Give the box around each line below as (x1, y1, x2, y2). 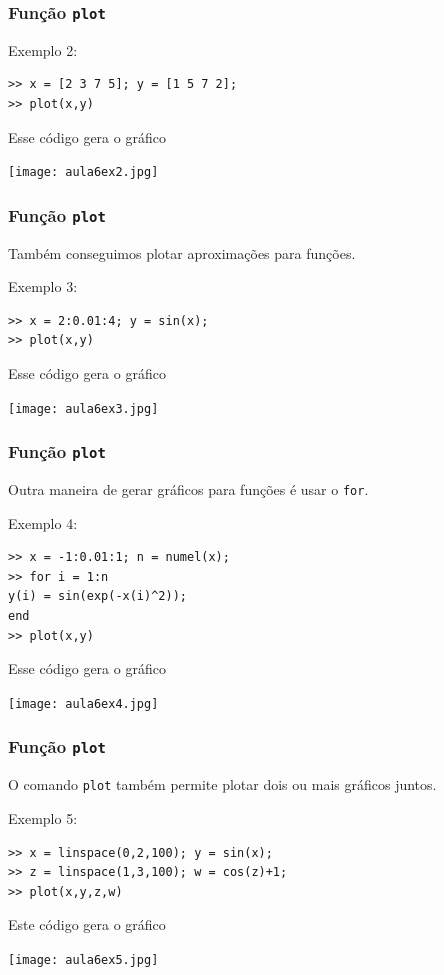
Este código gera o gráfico (8, 914, 166, 935)
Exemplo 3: (8, 276, 78, 297)
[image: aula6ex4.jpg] (8, 696, 159, 711)
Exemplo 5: (8, 807, 78, 828)
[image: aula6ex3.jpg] (8, 401, 159, 416)
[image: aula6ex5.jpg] (8, 952, 159, 967)
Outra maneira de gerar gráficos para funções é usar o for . (8, 479, 369, 499)
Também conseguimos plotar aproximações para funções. (8, 242, 356, 263)
